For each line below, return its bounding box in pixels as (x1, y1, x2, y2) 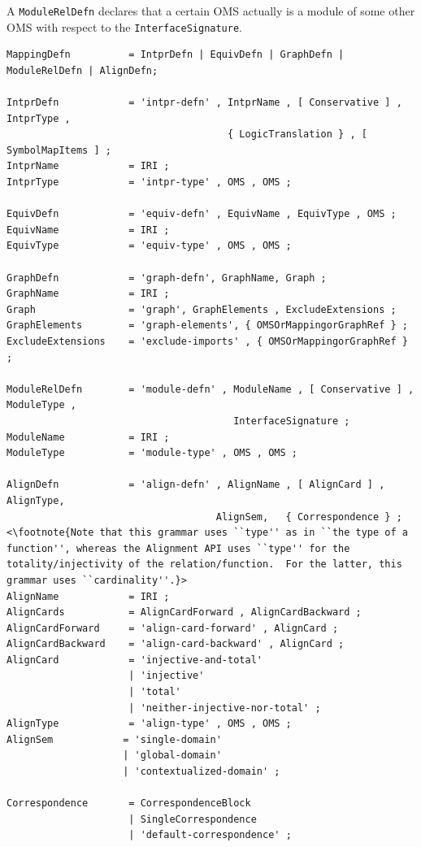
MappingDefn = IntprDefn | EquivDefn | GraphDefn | (7, 49, 345, 61)
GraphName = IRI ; (7, 288, 170, 300)
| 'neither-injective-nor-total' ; (128, 701, 321, 714)
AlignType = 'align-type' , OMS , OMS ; (7, 718, 292, 730)
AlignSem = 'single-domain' (7, 733, 222, 745)
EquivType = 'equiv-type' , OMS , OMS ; (7, 240, 292, 252)
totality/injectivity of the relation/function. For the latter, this (7, 558, 402, 571)
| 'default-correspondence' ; (128, 829, 292, 841)
